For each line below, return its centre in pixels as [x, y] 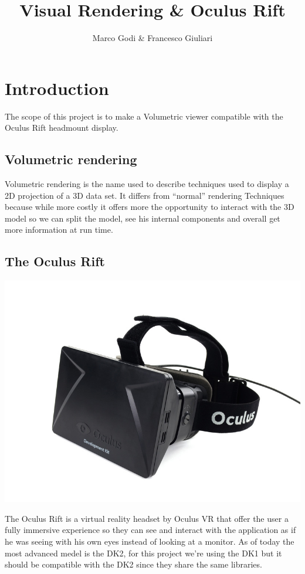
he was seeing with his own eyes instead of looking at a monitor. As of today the [150, 541]
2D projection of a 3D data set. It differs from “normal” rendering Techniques [145, 195]
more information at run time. [59, 230]
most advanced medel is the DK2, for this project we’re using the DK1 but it [143, 553]
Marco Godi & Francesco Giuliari [152, 38]
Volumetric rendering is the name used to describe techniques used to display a [147, 184]
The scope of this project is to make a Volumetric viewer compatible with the [144, 116]
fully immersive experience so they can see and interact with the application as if [150, 530]
